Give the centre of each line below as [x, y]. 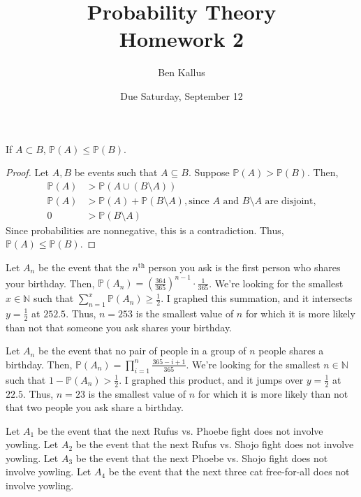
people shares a [291, 351]
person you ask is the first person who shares [244, 267]
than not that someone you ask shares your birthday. [119, 327]
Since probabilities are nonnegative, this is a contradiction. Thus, [145, 230]
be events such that [116, 172]
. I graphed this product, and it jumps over [211, 379]
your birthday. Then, [50, 283]
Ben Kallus [182, 72]
